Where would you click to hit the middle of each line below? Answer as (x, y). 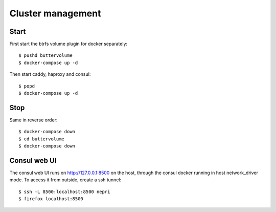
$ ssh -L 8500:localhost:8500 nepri (64, 192)
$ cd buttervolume (42, 139)
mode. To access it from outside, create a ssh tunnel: (65, 180)
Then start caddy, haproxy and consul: (50, 74)
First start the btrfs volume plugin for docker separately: (68, 44)
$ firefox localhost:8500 (51, 199)
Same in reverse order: (33, 120)
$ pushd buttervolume (45, 56)
